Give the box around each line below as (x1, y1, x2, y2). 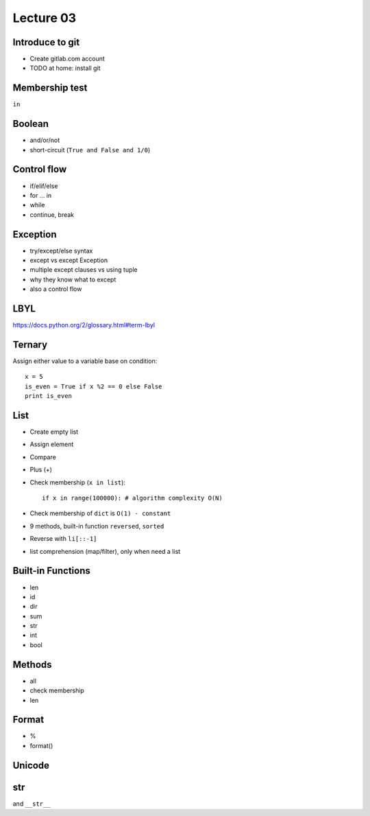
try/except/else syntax (29, 246, 93, 255)
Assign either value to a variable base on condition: (12, 357, 158, 365)
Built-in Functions (12, 565, 90, 576)
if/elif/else (29, 182, 58, 190)
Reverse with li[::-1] (29, 535, 97, 543)
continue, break (29, 210, 75, 219)
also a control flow (29, 285, 82, 293)
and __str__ (12, 800, 51, 808)
